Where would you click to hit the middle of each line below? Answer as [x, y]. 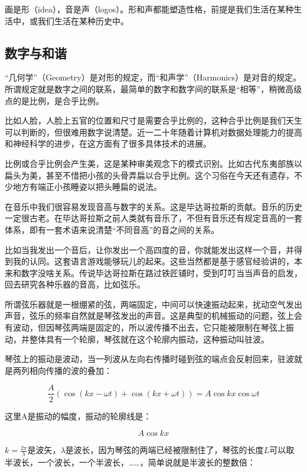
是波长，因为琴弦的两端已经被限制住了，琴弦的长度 [164, 450]
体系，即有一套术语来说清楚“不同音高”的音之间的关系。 [112, 229]
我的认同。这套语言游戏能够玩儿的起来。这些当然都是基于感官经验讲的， [153, 261]
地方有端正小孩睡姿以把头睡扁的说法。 [87, 187]
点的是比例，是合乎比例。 [54, 100]
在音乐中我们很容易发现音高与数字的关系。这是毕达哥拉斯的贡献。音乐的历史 [153, 206]
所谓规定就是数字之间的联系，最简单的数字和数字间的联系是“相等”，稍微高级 [153, 88]
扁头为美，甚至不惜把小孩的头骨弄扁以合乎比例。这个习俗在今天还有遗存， [149, 175]
